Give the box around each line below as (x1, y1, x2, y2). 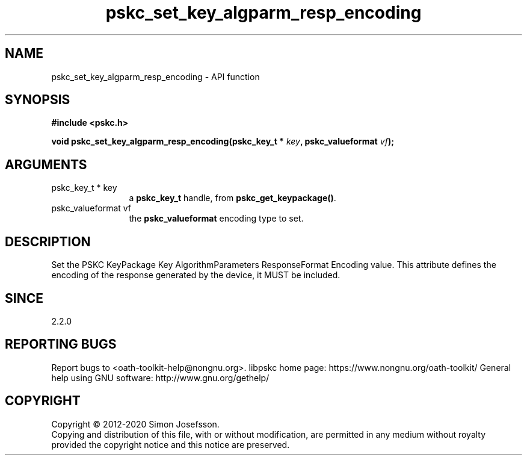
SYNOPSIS (5, 92, 70, 108)
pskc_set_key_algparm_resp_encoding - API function (51, 71, 260, 82)
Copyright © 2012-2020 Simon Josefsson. (51, 418, 220, 429)
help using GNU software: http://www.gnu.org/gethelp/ (51, 372, 270, 383)
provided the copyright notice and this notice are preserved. (51, 439, 290, 450)
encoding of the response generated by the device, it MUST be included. (51, 270, 341, 281)
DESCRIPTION (5, 234, 91, 249)
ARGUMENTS (5, 157, 87, 172)
